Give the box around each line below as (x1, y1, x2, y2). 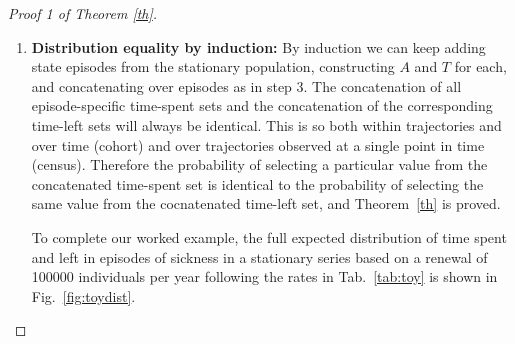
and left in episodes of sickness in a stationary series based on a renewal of (31, 246, 488, 267)
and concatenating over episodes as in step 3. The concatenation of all (31, 75, 462, 96)
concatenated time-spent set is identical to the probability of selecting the (31, 173, 484, 194)
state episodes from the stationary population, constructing (31, 56, 395, 77)
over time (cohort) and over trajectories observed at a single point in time (31, 134, 485, 155)
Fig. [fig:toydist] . (31, 285, 136, 306)
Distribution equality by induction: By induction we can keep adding (31, 36, 486, 57)
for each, (454, 56, 507, 77)
